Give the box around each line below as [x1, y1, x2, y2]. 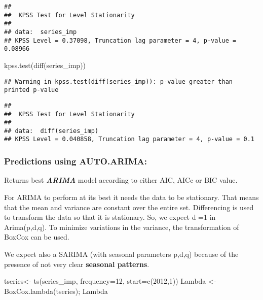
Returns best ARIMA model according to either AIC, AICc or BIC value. [4, 175, 238, 185]
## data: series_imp [4, 28, 77, 36]
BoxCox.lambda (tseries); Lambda [4, 285, 108, 296]
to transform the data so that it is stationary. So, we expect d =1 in [4, 212, 216, 222]
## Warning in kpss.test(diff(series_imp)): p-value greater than [4, 78, 233, 85]
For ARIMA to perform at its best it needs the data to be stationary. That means [4, 191, 259, 202]
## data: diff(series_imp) [4, 127, 99, 135]
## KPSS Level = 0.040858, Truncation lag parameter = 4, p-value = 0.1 [4, 136, 254, 143]
